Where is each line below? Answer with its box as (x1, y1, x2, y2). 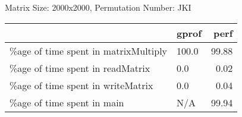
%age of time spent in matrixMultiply (10, 43, 168, 58)
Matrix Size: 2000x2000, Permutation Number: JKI (5, 1, 191, 13)
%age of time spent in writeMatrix (10, 78, 153, 92)
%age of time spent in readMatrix (10, 61, 150, 75)
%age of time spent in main (10, 95, 124, 109)
